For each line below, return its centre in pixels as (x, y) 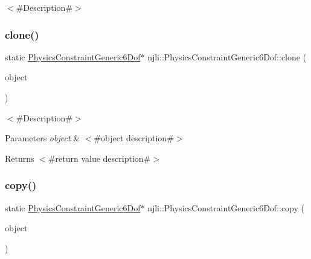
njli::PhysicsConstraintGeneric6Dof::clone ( (227, 56)
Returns (20, 158)
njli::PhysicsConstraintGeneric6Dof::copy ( (226, 207)
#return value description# (99, 158)
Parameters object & (43, 138)
